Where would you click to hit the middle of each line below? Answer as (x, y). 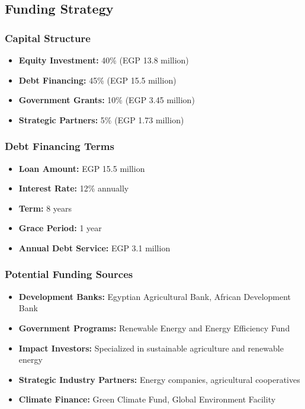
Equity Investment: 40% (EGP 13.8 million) (104, 60)
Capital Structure (48, 38)
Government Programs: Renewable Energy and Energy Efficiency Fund (154, 327)
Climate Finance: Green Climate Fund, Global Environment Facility (147, 399)
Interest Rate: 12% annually (74, 188)
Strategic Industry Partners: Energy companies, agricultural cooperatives (159, 379)
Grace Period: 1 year (60, 228)
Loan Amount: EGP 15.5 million (82, 168)
